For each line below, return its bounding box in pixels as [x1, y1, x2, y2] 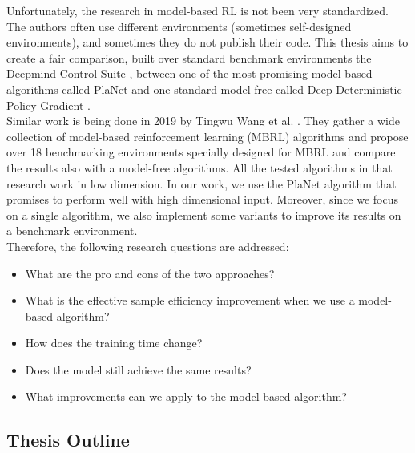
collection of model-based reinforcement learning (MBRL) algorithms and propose [6, 127, 409, 144]
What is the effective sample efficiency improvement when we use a [25, 292, 355, 309]
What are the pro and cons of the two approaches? [25, 265, 275, 281]
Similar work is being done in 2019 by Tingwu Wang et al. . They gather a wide [6, 112, 400, 129]
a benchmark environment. [6, 222, 138, 239]
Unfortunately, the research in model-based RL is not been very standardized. [6, 2, 389, 18]
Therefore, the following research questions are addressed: [6, 237, 289, 254]
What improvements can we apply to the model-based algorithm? [25, 388, 347, 405]
